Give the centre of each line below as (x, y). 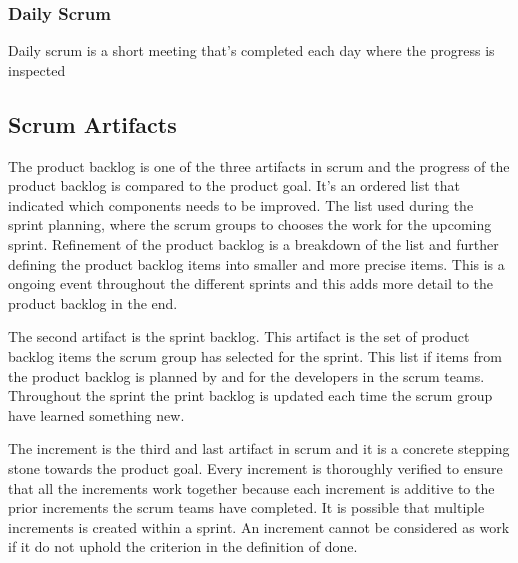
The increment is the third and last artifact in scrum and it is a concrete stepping (259, 448)
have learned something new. (96, 414)
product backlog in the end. (93, 302)
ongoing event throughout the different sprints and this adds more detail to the (251, 283)
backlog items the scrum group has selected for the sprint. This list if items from (255, 355)
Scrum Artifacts (92, 123)
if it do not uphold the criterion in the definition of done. (183, 546)
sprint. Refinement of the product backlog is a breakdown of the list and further (253, 243)
